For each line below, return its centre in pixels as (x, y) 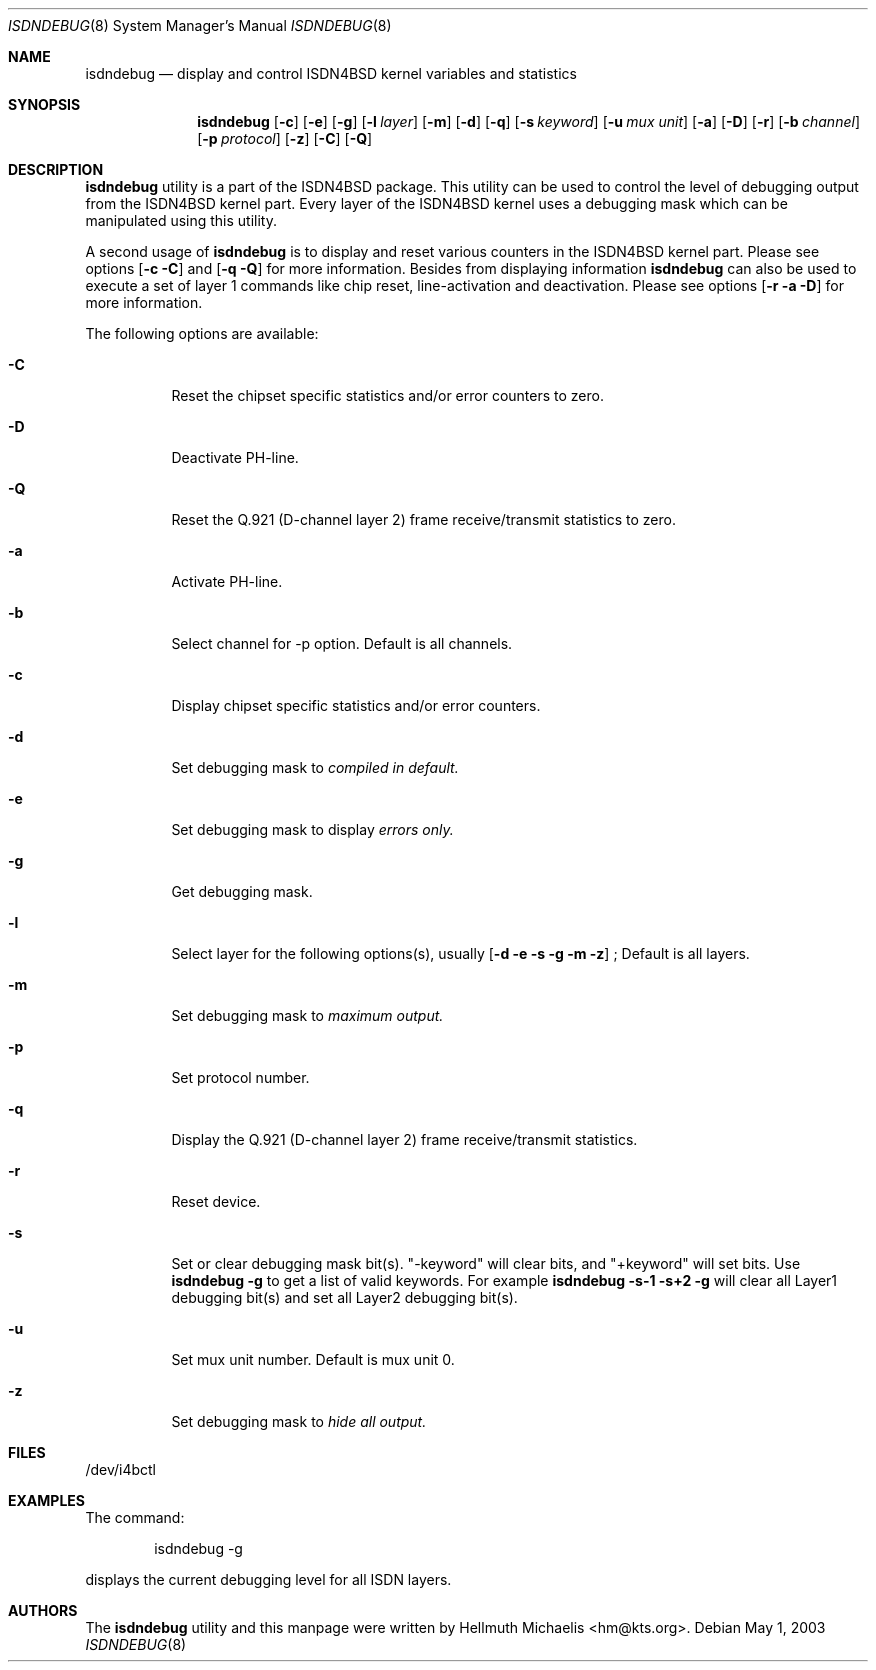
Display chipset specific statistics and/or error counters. (356, 705)
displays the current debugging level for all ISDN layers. (268, 1579)
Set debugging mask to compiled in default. (315, 767)
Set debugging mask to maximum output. (307, 1015)
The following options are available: (202, 333)
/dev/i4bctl (120, 1469)
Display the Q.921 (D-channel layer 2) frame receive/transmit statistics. (404, 1139)
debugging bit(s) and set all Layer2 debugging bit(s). (344, 1297)
